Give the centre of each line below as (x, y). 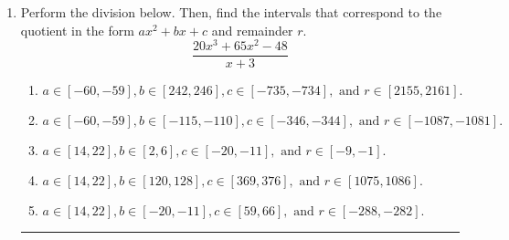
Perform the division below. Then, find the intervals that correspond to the (231, 12)
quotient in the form (77, 30)
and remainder (252, 30)
